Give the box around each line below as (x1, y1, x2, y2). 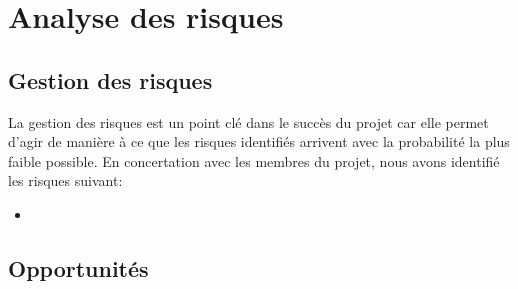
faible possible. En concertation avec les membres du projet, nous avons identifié (8, 150, 500, 171)
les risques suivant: (8, 170, 123, 191)
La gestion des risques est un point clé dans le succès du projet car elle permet (8, 111, 489, 132)
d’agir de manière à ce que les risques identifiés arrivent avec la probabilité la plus (8, 131, 510, 152)
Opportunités (8, 252, 149, 283)
